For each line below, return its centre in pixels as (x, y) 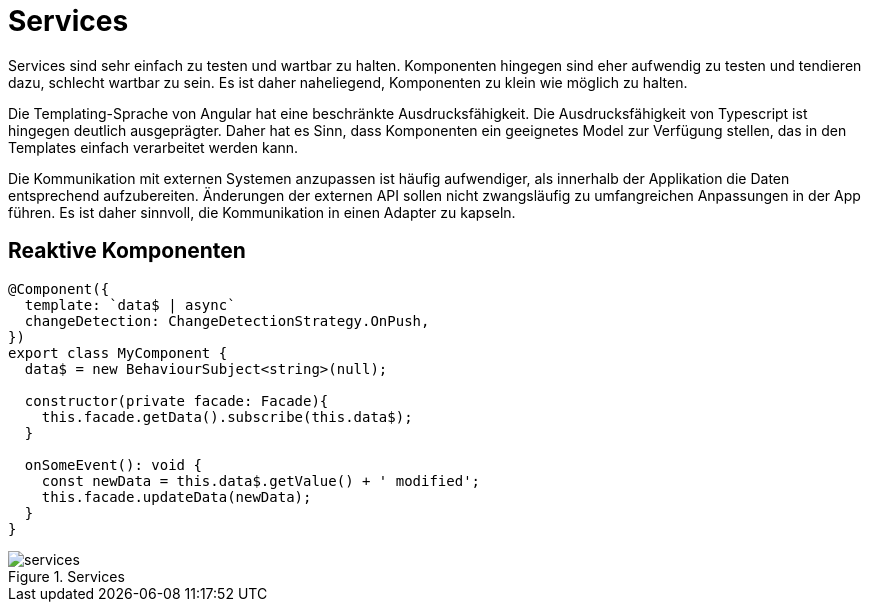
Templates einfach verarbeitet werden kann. (153, 147)
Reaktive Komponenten (127, 251)
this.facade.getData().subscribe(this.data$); (227, 416)
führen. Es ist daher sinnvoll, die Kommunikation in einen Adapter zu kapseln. (262, 212)
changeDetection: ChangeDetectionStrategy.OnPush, (227, 320)
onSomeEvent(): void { (113, 464)
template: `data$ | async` (130, 304)
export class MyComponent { (118, 352)
